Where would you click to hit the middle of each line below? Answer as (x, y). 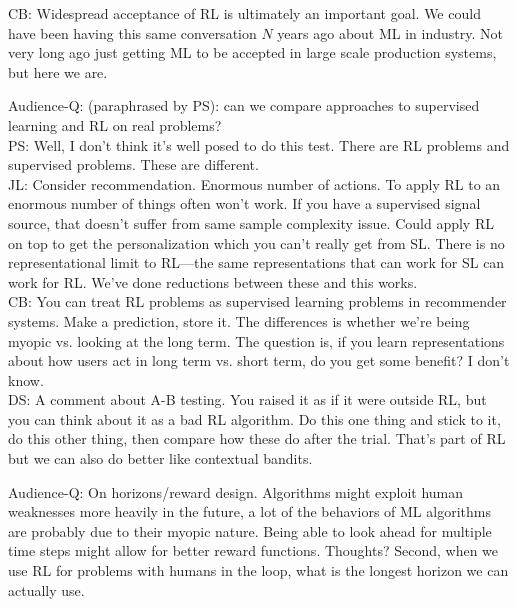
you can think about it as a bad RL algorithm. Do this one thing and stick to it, (254, 418)
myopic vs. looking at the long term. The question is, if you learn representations (256, 340)
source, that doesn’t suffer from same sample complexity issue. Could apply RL (251, 222)
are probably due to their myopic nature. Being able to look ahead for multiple (250, 530)
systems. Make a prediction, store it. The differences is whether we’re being (239, 320)
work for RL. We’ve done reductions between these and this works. (213, 281)
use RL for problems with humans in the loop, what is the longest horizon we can (258, 570)
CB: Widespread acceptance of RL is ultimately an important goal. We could (244, 13)
